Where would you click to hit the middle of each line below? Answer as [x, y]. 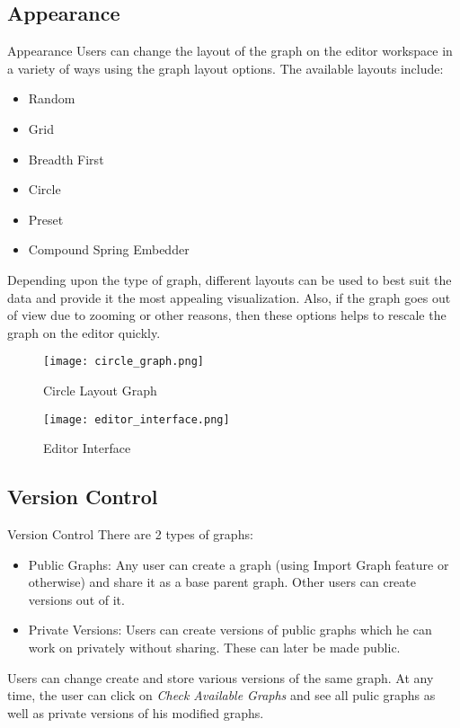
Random [52, 98]
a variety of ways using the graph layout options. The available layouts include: [226, 68]
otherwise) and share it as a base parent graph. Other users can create [222, 582]
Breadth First [66, 159]
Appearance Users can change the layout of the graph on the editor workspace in [230, 51]
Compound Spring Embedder [109, 249]
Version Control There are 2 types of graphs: [130, 534]
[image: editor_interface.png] [137, 419]
